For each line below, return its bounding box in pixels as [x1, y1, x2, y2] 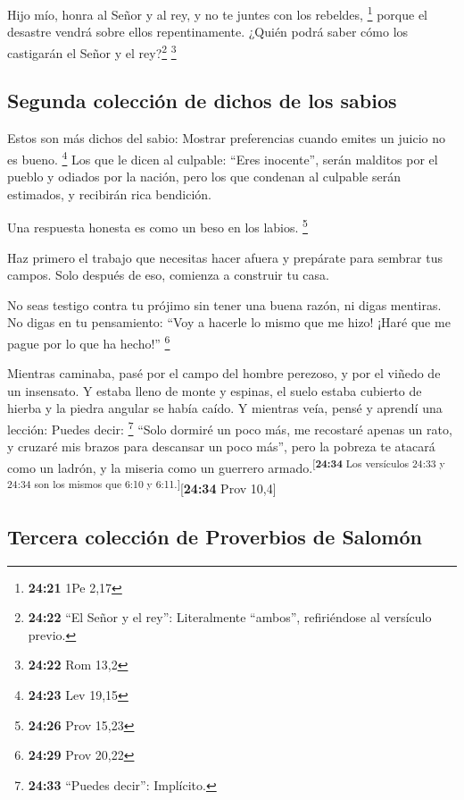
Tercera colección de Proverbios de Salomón [7, 522, 422, 550]
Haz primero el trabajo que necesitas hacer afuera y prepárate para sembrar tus [7, 248, 443, 266]
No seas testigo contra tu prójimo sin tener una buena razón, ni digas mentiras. [7, 295, 442, 314]
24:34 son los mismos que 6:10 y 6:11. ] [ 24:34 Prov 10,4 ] [7, 476, 277, 497]
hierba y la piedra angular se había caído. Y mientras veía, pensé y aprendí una [7, 399, 443, 417]
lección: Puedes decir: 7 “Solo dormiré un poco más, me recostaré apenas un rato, [7, 417, 452, 438]
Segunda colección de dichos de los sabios [7, 87, 397, 114]
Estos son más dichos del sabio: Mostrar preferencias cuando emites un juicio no [7, 129, 446, 147]
